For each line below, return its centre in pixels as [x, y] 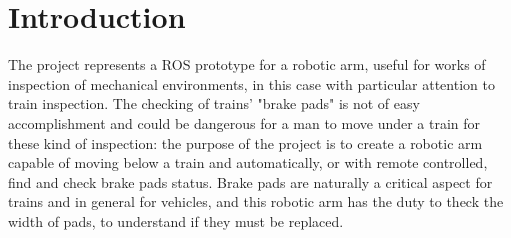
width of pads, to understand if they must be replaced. [176, 220]
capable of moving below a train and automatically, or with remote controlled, [248, 162]
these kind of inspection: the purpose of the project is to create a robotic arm [245, 142]
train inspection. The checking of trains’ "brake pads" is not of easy [214, 103]
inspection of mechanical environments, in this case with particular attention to [251, 83]
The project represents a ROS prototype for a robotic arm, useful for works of [247, 64]
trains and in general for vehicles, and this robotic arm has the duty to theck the [256, 201]
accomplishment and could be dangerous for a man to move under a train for [244, 122]
